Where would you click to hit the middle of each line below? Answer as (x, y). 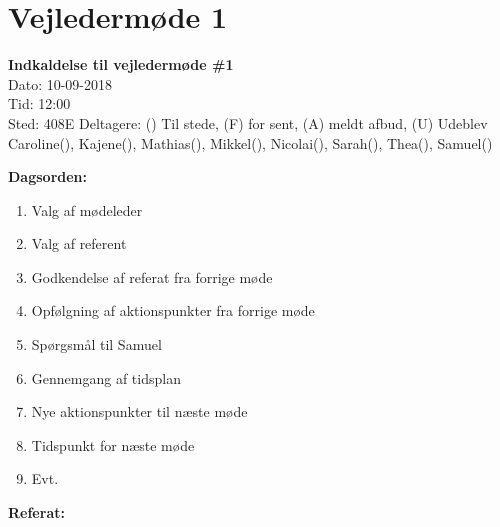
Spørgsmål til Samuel (96, 344)
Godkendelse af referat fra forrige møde (152, 276)
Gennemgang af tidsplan (106, 377)
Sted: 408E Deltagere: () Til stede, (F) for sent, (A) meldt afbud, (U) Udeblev (248, 122)
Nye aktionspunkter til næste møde (139, 411)
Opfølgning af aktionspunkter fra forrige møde (173, 310)
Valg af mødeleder (87, 209)
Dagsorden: (48, 176)
